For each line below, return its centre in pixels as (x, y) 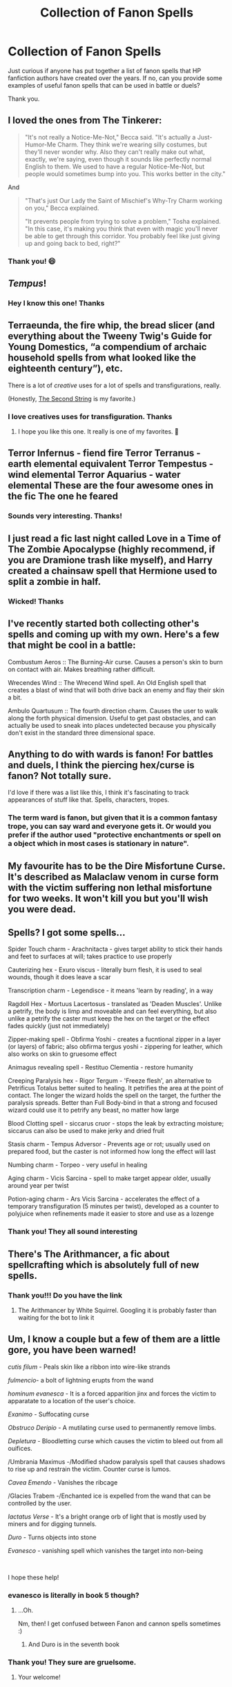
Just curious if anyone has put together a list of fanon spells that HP (105, 70)
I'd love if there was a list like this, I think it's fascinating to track (98, 793)
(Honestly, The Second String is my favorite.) (72, 398)
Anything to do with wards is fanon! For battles (110, 754)
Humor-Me (40, 144)
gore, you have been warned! (72, 1350)
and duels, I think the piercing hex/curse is (101, 765)
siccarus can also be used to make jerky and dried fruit (86, 1131)
